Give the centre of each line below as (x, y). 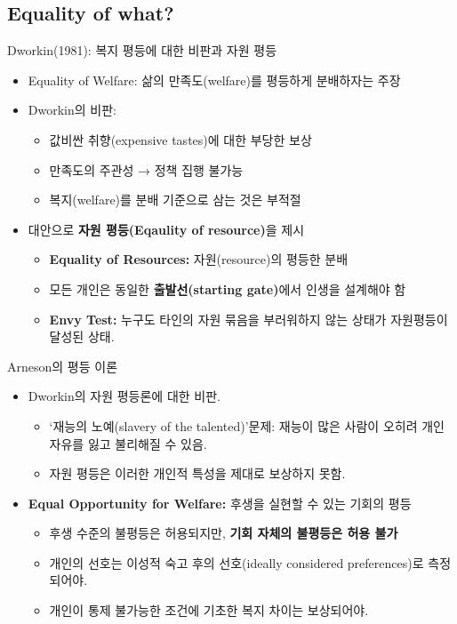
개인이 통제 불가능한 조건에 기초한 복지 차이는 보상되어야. (209, 610)
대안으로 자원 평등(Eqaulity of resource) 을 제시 (166, 229)
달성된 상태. (82, 336)
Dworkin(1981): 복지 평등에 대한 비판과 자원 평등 (142, 50)
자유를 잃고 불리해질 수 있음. (128, 443)
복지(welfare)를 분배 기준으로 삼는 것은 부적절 (175, 200)
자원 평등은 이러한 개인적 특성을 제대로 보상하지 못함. (197, 473)
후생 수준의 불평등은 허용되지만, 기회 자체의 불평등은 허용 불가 (224, 533)
